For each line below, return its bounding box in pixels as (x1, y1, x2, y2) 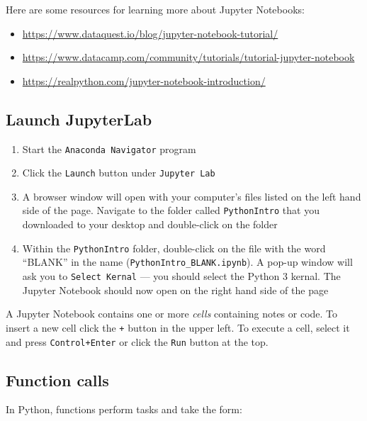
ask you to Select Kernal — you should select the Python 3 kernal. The (22, 269, 341, 284)
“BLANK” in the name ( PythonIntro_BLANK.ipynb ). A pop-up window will (22, 254, 353, 269)
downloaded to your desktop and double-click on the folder (22, 217, 278, 232)
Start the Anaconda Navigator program (22, 141, 196, 156)
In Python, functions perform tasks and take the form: (6, 402, 242, 417)
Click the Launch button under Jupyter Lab (22, 165, 215, 180)
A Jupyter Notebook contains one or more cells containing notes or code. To (6, 306, 338, 321)
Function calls (6, 369, 109, 391)
